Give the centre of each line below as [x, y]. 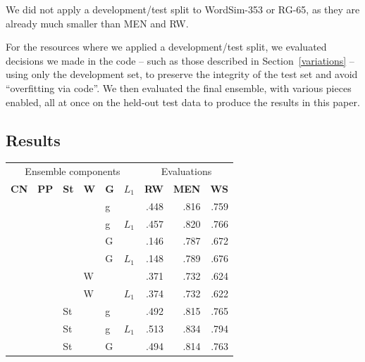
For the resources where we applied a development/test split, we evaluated [166, 47]
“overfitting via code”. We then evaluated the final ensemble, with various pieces [179, 88]
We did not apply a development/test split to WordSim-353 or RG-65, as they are [183, 9]
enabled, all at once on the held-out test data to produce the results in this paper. [183, 102]
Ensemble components [73, 171]
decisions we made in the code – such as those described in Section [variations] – [180, 60]
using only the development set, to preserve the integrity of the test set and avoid [182, 74]
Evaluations [186, 171]
